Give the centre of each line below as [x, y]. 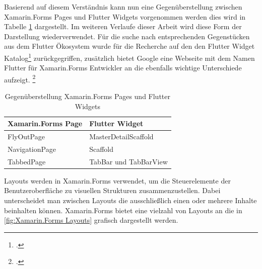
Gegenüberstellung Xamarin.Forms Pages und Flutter [87, 96]
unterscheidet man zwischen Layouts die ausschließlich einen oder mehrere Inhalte [130, 200]
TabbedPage [27, 161]
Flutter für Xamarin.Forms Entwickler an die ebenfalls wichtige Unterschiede [123, 68]
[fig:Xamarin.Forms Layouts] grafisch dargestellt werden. [91, 220]
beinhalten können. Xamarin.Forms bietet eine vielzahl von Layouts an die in [123, 210]
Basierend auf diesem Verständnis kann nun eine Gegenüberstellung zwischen [123, 7]
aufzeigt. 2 [20, 78]
